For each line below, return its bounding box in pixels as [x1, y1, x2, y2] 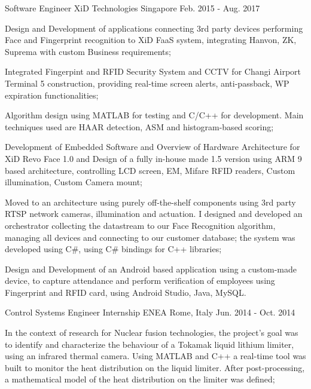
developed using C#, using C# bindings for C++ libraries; [5, 243, 222, 255]
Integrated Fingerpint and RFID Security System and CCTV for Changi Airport [5, 65, 301, 78]
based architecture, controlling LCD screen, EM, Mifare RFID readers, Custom [5, 164, 295, 176]
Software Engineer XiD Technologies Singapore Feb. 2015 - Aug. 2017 [5, 2, 260, 14]
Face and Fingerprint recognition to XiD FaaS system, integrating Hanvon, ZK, [5, 33, 297, 46]
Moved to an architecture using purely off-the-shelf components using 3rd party [5, 195, 296, 208]
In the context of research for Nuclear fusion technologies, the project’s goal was [5, 326, 298, 339]
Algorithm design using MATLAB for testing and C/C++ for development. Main [5, 109, 304, 121]
